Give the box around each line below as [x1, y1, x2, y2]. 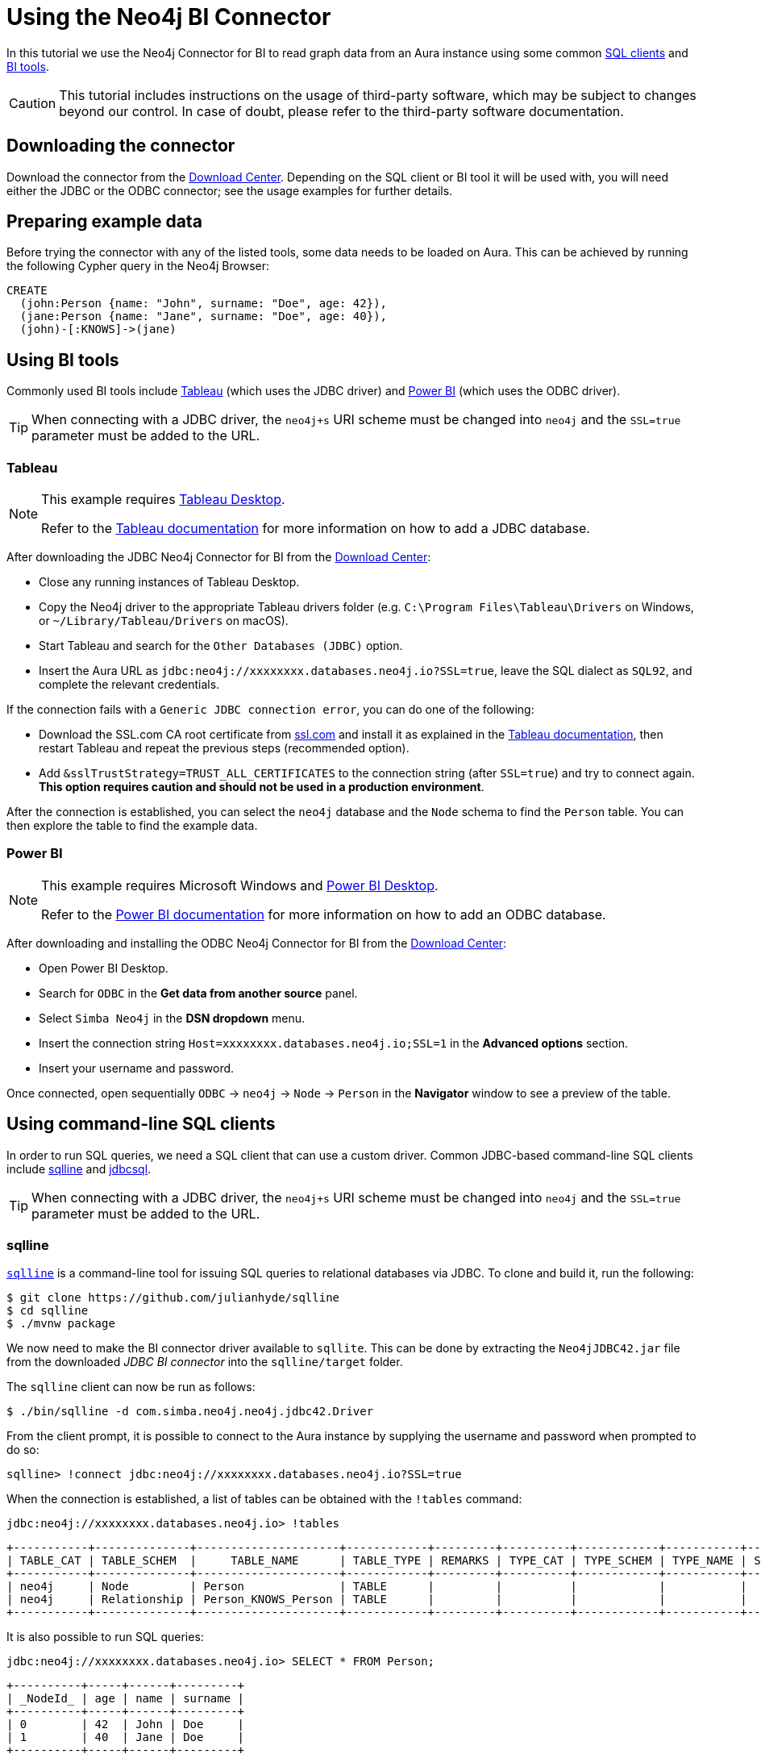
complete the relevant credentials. [39, 677, 220, 692]
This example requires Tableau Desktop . [41, 491, 285, 508]
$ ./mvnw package [6, 1317, 115, 1331]
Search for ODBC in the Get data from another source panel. [39, 985, 358, 1000]
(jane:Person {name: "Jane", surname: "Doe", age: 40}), [19, 310, 388, 323]
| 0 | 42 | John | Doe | [6, 1718, 245, 1731]
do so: [6, 1443, 40, 1457]
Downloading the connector [6, 135, 235, 156]
